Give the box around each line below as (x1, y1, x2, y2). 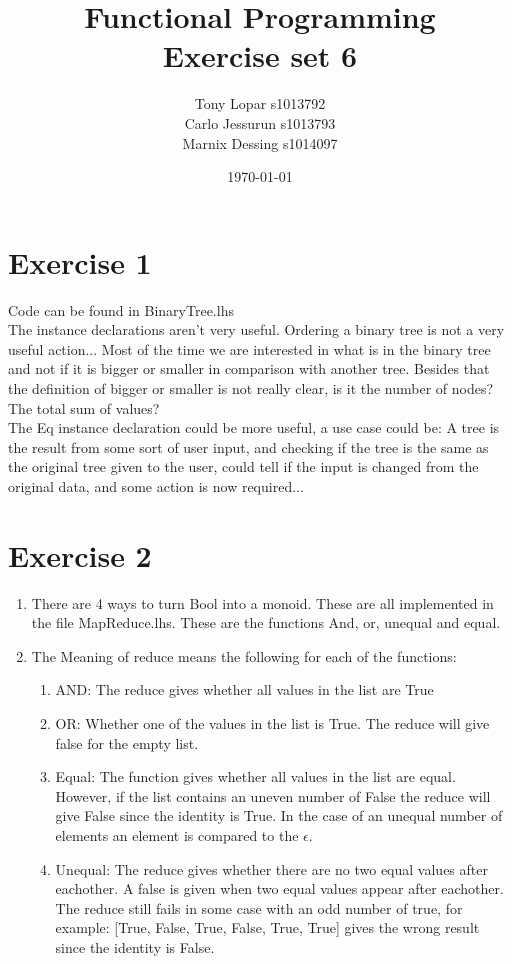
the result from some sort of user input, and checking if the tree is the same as (8, 436, 489, 457)
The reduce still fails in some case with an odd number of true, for (55, 897, 463, 918)
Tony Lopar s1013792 (194, 93, 326, 114)
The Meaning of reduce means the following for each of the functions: (31, 645, 457, 666)
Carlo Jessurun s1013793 (184, 112, 336, 133)
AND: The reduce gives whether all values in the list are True (55, 679, 434, 700)
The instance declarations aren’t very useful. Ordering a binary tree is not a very (8, 319, 505, 340)
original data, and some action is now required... (8, 475, 304, 496)
